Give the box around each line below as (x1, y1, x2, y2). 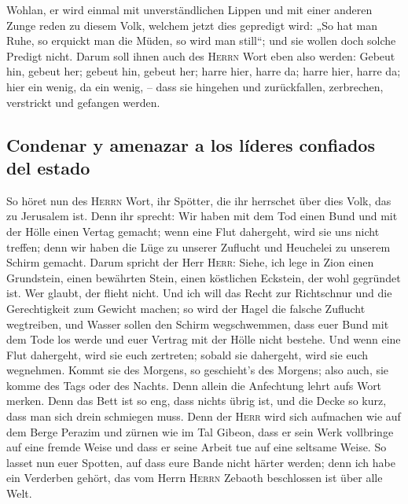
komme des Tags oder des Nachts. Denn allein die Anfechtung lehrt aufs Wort (6, 377, 382, 393)
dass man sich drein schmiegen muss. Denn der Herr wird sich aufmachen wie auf (6, 408, 401, 425)
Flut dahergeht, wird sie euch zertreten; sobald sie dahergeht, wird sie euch (6, 346, 368, 362)
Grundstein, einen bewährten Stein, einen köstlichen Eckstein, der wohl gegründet (6, 269, 401, 285)
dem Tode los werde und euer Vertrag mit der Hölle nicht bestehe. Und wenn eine (6, 331, 401, 348)
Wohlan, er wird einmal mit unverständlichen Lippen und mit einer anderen (6, 2, 373, 17)
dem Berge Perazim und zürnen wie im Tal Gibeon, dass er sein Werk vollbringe (6, 423, 394, 440)
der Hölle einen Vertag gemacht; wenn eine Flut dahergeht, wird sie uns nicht (6, 223, 380, 239)
